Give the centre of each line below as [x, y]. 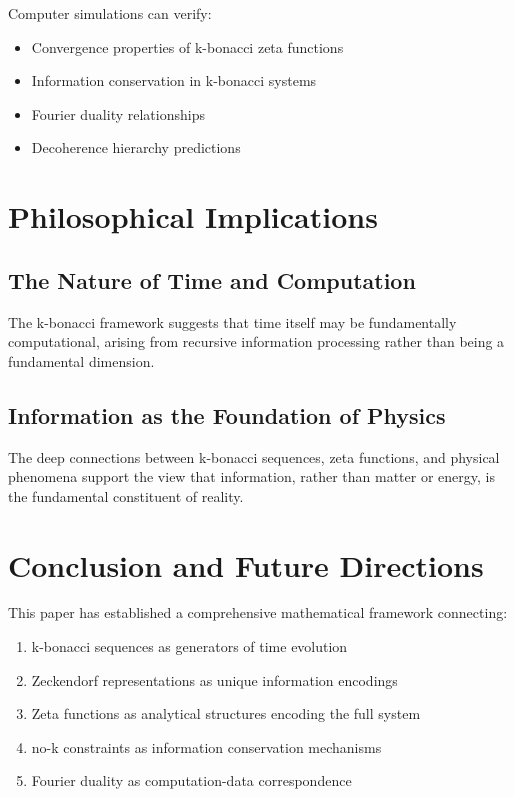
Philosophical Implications [193, 216]
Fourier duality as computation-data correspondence [191, 780]
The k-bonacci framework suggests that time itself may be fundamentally [232, 321]
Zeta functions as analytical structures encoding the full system [226, 713]
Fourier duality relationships [118, 113]
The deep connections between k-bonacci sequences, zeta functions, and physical [254, 456]
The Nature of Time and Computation [212, 279]
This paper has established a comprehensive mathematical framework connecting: [258, 612]
